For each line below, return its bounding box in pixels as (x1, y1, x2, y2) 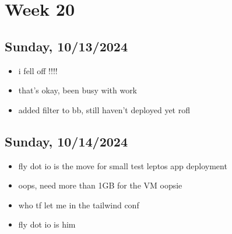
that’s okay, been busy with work (18, 84, 138, 96)
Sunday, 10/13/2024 (5, 37, 128, 55)
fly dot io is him (18, 218, 76, 230)
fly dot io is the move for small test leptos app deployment (18, 159, 227, 172)
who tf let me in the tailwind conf (18, 198, 139, 211)
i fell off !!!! (18, 64, 58, 76)
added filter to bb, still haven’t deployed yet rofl (18, 103, 190, 116)
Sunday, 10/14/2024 (5, 132, 128, 150)
